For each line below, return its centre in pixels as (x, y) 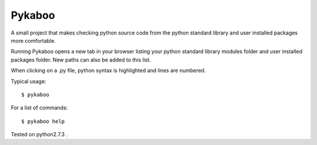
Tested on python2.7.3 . (39, 134)
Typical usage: (28, 81)
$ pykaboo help (43, 121)
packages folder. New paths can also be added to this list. (81, 60)
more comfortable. (33, 40)
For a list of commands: (39, 108)
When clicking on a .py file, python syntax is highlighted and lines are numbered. (108, 71)
